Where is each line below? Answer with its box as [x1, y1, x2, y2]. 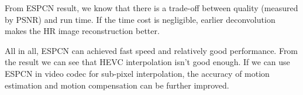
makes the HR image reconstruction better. [5, 25, 160, 37]
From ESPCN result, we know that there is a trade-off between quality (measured [5, 2, 298, 13]
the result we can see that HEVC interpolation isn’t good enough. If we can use [5, 56, 290, 68]
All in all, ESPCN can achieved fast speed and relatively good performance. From [5, 44, 298, 56]
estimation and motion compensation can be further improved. [5, 79, 229, 91]
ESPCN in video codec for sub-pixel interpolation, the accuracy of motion [5, 67, 270, 79]
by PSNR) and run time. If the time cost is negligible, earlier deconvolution [5, 13, 276, 25]
